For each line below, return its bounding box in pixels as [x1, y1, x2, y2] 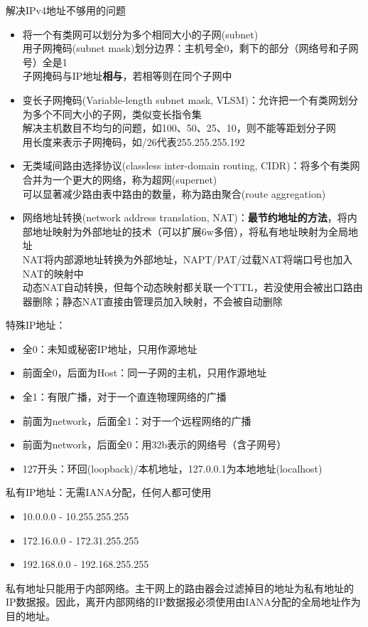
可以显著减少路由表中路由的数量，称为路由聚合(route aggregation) [22, 186, 326, 201]
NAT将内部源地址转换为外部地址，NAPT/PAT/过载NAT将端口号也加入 [22, 251, 353, 266]
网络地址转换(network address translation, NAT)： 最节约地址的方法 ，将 [22, 210, 347, 225]
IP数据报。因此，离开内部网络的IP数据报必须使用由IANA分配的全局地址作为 [6, 594, 361, 609]
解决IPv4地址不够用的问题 [6, 3, 126, 17]
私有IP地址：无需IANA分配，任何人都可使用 [6, 485, 212, 500]
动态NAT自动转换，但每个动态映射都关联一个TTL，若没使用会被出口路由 [22, 280, 363, 295]
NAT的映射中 [22, 265, 84, 280]
